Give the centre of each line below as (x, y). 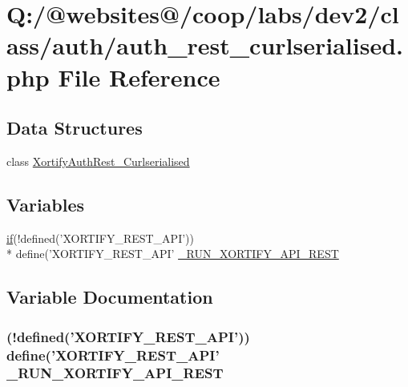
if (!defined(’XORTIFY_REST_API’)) (100, 238)
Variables (46, 204)
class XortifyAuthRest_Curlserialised (98, 161)
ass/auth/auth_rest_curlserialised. (205, 45)
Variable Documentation (110, 297)
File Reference (139, 77)
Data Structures (75, 128)
